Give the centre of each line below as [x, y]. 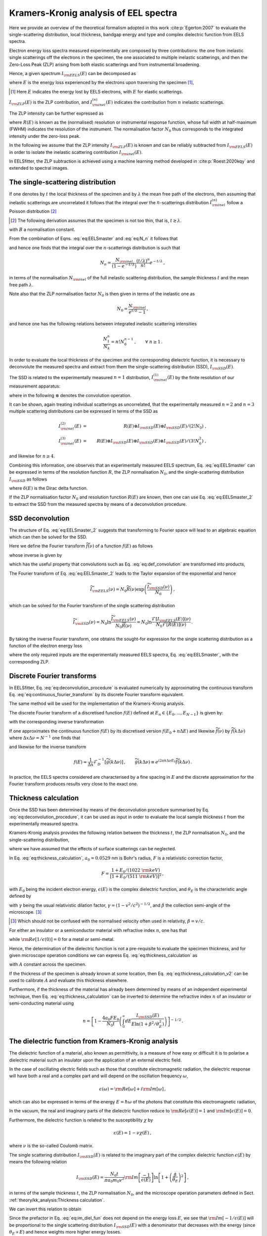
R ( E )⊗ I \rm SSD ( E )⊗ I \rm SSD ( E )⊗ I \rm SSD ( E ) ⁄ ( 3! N [148, 441]
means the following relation [38, 1162]
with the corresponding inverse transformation [56, 722]
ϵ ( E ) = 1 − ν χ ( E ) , [133, 1133]
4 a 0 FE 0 [111, 1018]
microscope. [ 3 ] [25, 912]
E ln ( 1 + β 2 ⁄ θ [145, 1024]
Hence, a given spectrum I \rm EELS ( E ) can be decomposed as [72, 74]
